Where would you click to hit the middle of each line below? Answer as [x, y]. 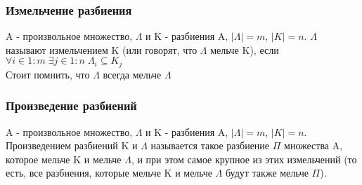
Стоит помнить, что [48, 74]
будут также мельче [267, 173]
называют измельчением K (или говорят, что [102, 49]
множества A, [313, 145]
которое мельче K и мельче [64, 159]
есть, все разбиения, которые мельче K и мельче [109, 173]
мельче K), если [245, 49]
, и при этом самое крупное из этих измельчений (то [244, 159]
